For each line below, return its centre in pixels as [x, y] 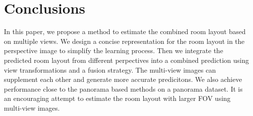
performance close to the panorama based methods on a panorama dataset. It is [123, 88]
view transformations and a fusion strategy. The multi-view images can [110, 69]
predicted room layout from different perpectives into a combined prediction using [126, 60]
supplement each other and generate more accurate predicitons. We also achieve [123, 79]
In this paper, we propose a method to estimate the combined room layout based [125, 31]
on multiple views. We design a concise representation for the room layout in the [124, 41]
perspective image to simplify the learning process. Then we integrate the [114, 50]
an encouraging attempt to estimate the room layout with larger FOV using [117, 98]
